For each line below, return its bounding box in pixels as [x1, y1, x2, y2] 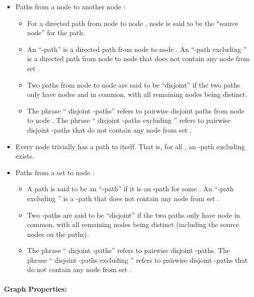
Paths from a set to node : [15, 167, 94, 177]
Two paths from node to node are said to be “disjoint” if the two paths [27, 79, 240, 90]
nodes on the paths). [27, 228, 89, 239]
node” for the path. [27, 27, 85, 38]
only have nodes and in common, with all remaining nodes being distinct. [27, 89, 248, 99]
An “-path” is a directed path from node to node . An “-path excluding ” [27, 44, 247, 54]
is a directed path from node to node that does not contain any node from [27, 53, 250, 64]
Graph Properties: [4, 283, 67, 294]
